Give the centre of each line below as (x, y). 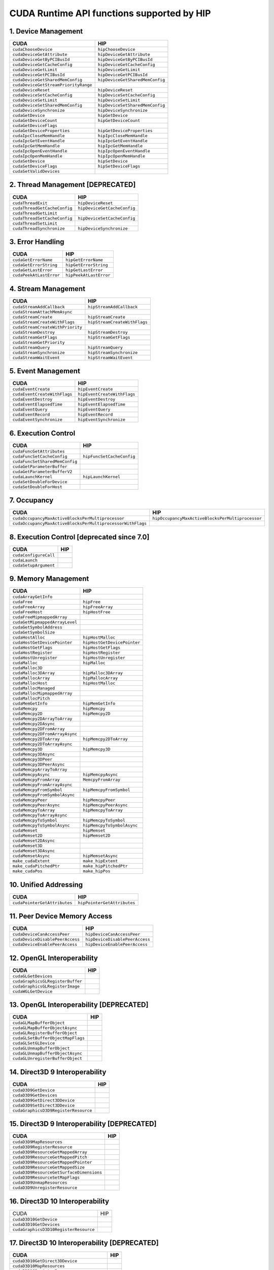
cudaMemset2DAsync (34, 841)
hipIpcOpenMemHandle (122, 156)
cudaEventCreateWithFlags (42, 394)
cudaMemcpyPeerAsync (36, 805)
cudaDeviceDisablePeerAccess (46, 940)
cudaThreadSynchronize (39, 228)
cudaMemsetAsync (31, 856)
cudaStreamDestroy (34, 332)
